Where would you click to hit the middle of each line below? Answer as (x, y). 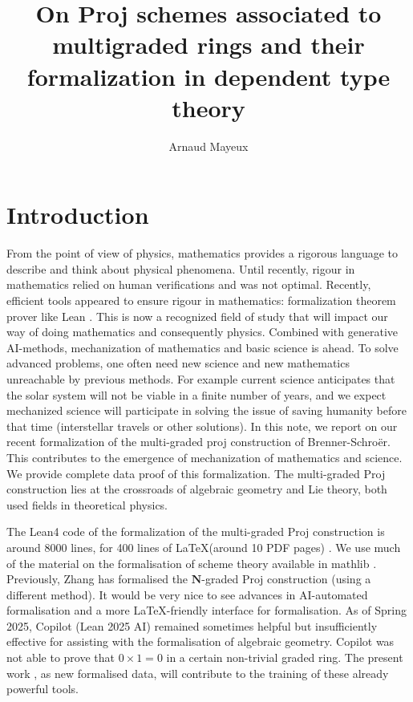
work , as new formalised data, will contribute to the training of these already (198, 673)
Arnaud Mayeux (209, 146)
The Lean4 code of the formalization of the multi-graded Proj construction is (196, 532)
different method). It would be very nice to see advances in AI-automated (187, 594)
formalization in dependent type (209, 76)
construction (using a (319, 579)
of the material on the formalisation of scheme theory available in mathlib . (192, 563)
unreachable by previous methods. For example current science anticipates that (201, 378)
